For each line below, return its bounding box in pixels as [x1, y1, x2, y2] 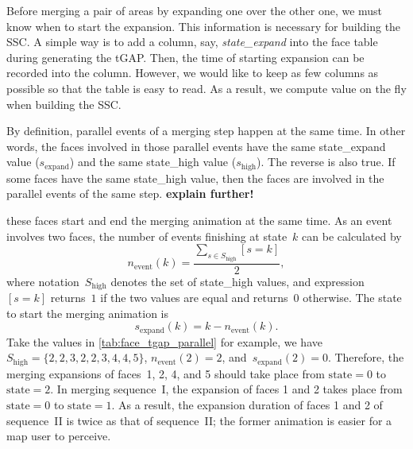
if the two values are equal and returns [100, 289, 288, 306]
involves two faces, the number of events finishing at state [6, 227, 288, 244]
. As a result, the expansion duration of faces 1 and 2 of [111, 396, 383, 412]
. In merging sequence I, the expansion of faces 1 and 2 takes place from [50, 381, 403, 397]
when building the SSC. [6, 95, 122, 112]
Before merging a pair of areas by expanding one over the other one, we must [6, 2, 383, 18]
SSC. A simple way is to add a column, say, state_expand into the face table [6, 33, 378, 50]
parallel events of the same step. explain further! [6, 185, 254, 202]
